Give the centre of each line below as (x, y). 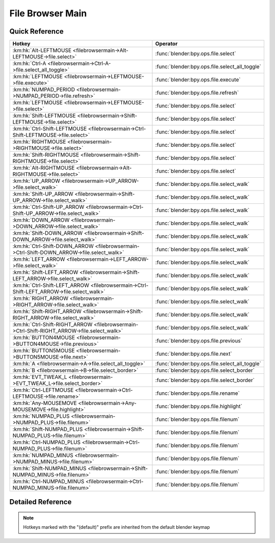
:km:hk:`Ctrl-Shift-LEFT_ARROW (51, 285)
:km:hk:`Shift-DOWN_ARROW (48, 233)
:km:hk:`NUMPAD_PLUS (41, 416)
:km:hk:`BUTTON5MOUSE (44, 350)
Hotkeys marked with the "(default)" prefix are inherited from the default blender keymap (116, 527)
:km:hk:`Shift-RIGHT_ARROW (47, 312)
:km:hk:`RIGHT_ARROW (40, 298)
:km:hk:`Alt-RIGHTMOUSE (44, 168)
